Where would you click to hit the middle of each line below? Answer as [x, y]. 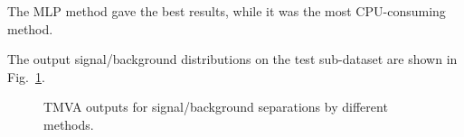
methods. [69, 124]
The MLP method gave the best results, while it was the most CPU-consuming [227, 11]
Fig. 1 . [26, 76]
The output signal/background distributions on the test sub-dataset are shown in [232, 59]
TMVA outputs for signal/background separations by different [216, 107]
